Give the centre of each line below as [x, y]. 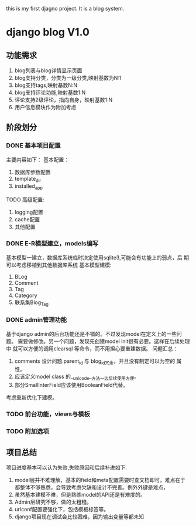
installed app [28, 187]
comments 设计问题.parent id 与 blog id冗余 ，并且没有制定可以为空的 [95, 362]
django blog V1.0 [48, 32]
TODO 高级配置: [25, 200]
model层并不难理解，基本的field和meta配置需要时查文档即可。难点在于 [100, 480]
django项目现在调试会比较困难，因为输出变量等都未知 [79, 517]
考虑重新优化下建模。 [32, 397]
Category [26, 295]
